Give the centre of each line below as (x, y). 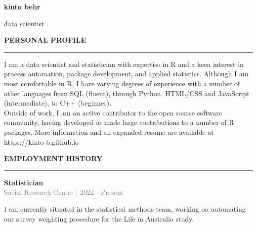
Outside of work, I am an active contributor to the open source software (113, 112)
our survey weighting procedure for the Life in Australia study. (99, 218)
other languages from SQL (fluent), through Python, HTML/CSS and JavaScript (127, 93)
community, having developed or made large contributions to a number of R (119, 122)
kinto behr (22, 6)
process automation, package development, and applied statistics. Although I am (126, 74)
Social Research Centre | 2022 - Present (64, 192)
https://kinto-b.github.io (42, 142)
